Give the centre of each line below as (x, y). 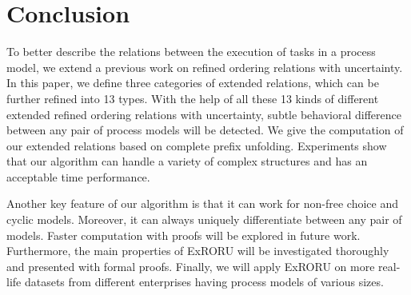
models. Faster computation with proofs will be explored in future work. (184, 235)
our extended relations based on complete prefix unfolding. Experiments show (197, 145)
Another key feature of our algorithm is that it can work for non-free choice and (202, 203)
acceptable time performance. (78, 176)
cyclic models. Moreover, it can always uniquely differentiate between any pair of (204, 219)
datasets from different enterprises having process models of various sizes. (204, 282)
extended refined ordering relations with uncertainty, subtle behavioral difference (204, 114)
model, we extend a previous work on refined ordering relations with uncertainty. (205, 67)
